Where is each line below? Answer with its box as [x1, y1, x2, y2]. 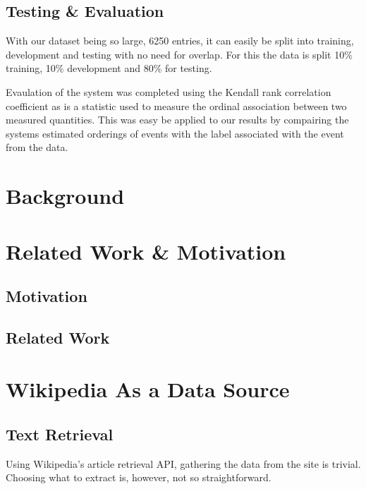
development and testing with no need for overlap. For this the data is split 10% [6, 47, 353, 61]
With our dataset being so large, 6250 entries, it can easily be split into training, [6, 33, 354, 48]
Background [6, 181, 125, 210]
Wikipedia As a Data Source [6, 375, 290, 404]
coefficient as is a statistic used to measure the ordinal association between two [6, 98, 347, 113]
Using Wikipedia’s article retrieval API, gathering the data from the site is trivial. [6, 456, 361, 471]
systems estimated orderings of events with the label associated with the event [6, 126, 344, 140]
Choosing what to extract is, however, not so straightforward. [6, 470, 272, 485]
